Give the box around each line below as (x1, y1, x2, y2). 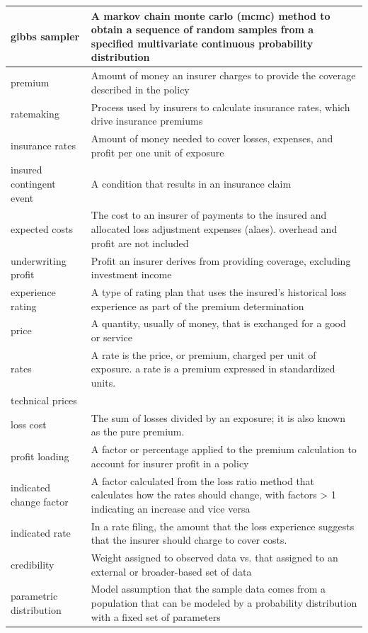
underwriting (11, 253, 67, 268)
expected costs (11, 222, 74, 236)
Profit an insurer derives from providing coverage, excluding (91, 253, 351, 268)
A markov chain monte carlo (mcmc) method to (91, 8, 330, 23)
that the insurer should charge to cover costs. (91, 532, 287, 547)
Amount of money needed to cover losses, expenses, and (91, 131, 333, 145)
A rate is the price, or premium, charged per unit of (91, 347, 316, 362)
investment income (91, 267, 172, 282)
